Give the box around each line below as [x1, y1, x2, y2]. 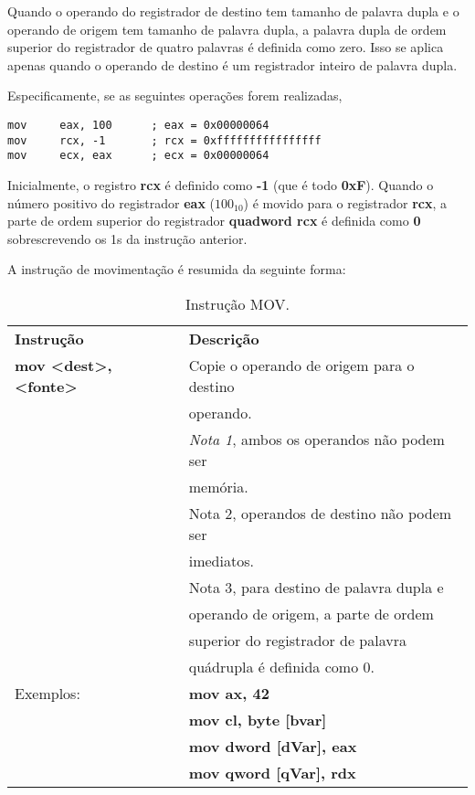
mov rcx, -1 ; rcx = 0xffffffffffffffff [7, 133, 322, 147]
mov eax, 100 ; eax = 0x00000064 [7, 118, 269, 132]
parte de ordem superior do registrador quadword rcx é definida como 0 [7, 211, 421, 230]
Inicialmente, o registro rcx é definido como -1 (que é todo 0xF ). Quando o [7, 175, 434, 194]
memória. [188, 475, 248, 497]
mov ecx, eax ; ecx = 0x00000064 [7, 149, 269, 163]
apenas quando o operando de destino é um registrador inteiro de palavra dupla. [7, 55, 458, 74]
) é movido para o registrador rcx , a [243, 193, 448, 212]
